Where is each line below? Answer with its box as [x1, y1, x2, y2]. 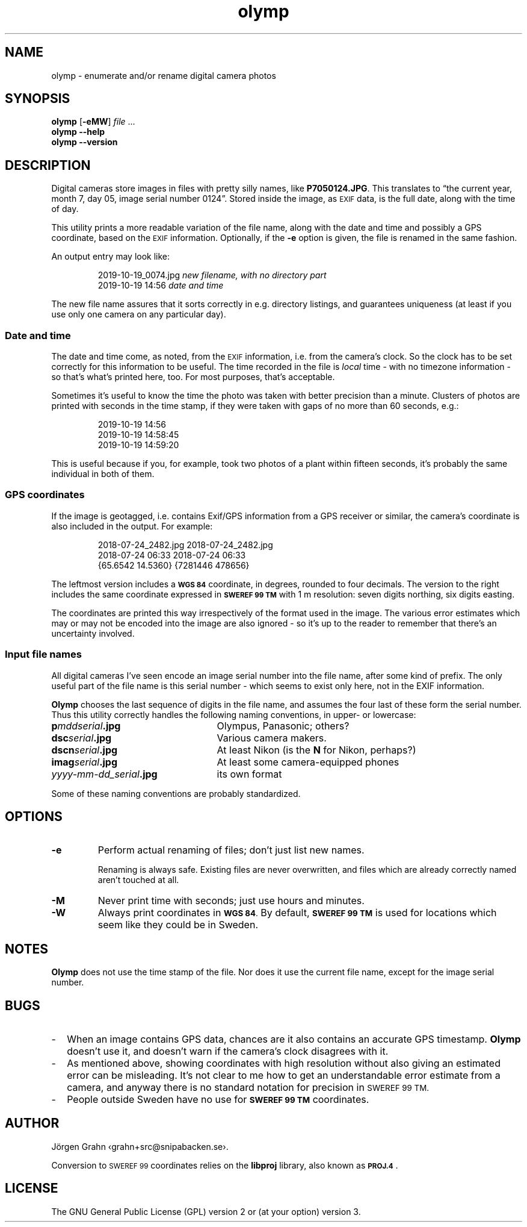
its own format [217, 767, 282, 780]
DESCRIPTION [5, 157, 91, 173]
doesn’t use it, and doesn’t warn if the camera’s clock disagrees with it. [67, 1045, 389, 1058]
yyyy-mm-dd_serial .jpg [51, 767, 158, 780]
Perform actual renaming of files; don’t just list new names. [97, 844, 365, 857]
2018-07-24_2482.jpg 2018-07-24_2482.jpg [97, 539, 273, 550]
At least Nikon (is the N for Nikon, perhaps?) [217, 743, 416, 756]
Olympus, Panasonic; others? [217, 719, 350, 732]
